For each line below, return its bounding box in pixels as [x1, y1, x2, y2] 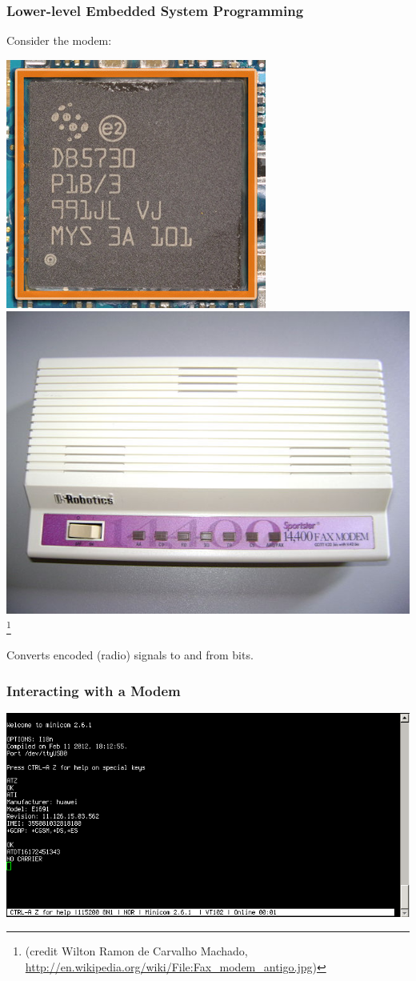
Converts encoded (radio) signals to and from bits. [6, 647, 254, 663]
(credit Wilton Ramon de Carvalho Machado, [25, 943, 248, 959]
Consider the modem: [6, 32, 112, 49]
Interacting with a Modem [6, 680, 181, 700]
